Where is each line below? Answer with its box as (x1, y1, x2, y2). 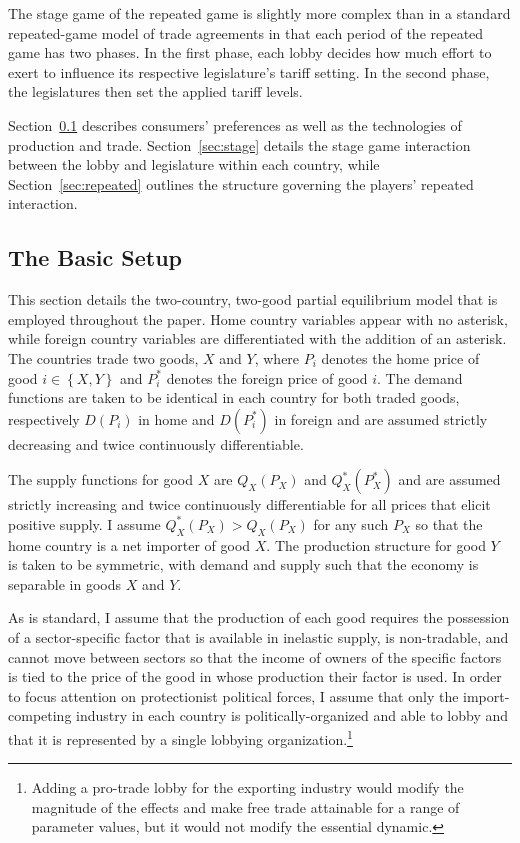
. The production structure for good (266, 534, 486, 555)
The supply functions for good (8, 469, 193, 490)
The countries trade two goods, (8, 347, 199, 368)
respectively (8, 408, 80, 429)
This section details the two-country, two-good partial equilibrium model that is (8, 289, 498, 310)
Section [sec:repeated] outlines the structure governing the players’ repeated (8, 173, 474, 194)
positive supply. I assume (8, 513, 161, 534)
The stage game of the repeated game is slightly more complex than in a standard (8, 3, 511, 23)
